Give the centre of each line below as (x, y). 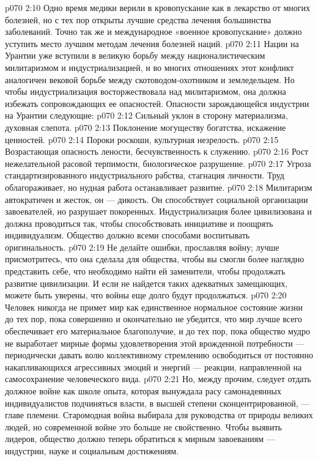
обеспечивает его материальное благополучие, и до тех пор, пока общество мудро (157, 331)
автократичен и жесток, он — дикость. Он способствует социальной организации (157, 199)
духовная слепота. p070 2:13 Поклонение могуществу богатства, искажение (146, 127)
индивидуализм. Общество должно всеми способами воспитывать (128, 235)
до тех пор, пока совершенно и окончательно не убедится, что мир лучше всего (153, 319)
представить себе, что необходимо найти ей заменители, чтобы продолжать (145, 271)
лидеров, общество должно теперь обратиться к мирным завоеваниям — (140, 439)
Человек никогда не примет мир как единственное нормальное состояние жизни (154, 307)
